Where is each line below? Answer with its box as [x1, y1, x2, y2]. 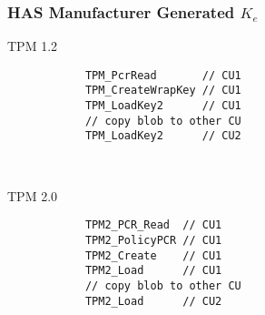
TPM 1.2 [7, 36, 58, 56]
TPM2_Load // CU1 [84, 264, 222, 278]
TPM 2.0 [7, 186, 58, 205]
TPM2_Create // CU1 [84, 249, 222, 262]
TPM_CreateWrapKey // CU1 [84, 84, 241, 97]
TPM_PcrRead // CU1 [84, 68, 241, 82]
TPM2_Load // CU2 [84, 294, 222, 308]
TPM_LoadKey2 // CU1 [84, 99, 241, 113]
